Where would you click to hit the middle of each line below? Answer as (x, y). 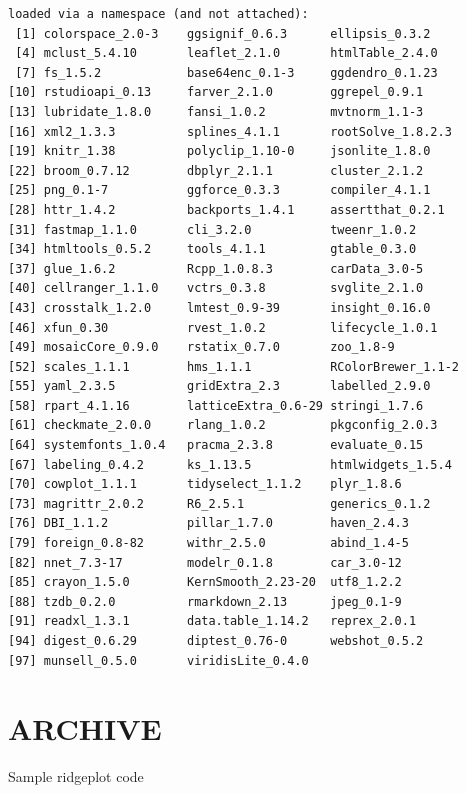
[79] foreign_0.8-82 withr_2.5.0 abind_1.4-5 (208, 543)
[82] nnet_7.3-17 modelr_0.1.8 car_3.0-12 (205, 562)
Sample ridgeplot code (76, 776)
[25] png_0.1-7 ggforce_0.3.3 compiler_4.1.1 (219, 190)
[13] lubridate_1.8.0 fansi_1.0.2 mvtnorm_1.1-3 (216, 111)
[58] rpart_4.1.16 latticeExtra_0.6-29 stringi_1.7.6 (216, 405)
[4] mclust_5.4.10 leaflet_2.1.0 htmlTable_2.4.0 (226, 53)
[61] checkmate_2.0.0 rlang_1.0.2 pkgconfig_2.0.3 (223, 425)
